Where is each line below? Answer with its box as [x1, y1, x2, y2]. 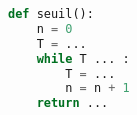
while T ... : [36, 51, 130, 66]
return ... [36, 96, 109, 111]
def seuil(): [8, 7, 94, 21]
